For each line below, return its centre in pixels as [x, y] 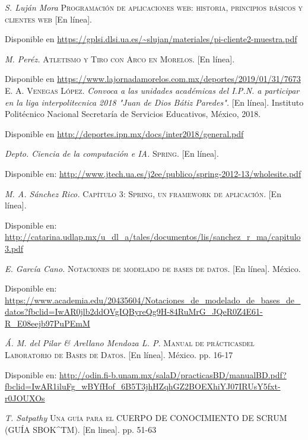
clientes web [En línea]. [48, 19]
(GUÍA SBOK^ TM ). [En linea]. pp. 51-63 [81, 430]
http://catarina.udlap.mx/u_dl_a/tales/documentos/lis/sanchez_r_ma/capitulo [153, 237]
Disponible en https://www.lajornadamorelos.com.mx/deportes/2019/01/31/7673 [153, 79]
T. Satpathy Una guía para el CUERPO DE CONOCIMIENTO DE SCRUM [146, 418]
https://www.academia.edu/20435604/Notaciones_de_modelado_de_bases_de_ [153, 300]
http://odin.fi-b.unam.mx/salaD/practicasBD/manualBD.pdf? [173, 374]
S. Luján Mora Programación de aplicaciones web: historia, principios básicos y [154, 7]
